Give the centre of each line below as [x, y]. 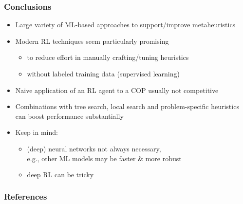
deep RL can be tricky [60, 175]
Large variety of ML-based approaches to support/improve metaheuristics [125, 25]
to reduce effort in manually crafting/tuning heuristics [108, 57]
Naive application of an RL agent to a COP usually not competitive [117, 90]
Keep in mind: [37, 132]
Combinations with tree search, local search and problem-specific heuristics [127, 106]
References [26, 196]
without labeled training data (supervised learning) [103, 74]
